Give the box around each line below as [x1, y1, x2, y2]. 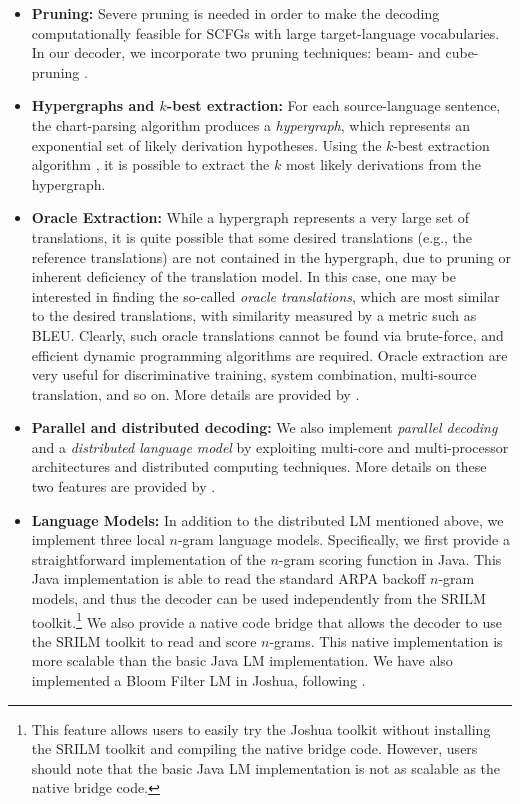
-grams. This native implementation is [269, 630, 503, 651]
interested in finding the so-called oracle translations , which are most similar [31, 285, 500, 306]
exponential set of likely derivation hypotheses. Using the [31, 134, 382, 155]
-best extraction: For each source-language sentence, [166, 95, 501, 116]
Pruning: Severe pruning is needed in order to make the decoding [31, 3, 440, 23]
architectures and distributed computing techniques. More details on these [31, 456, 487, 477]
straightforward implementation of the [31, 548, 266, 569]
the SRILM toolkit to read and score [31, 630, 257, 651]
